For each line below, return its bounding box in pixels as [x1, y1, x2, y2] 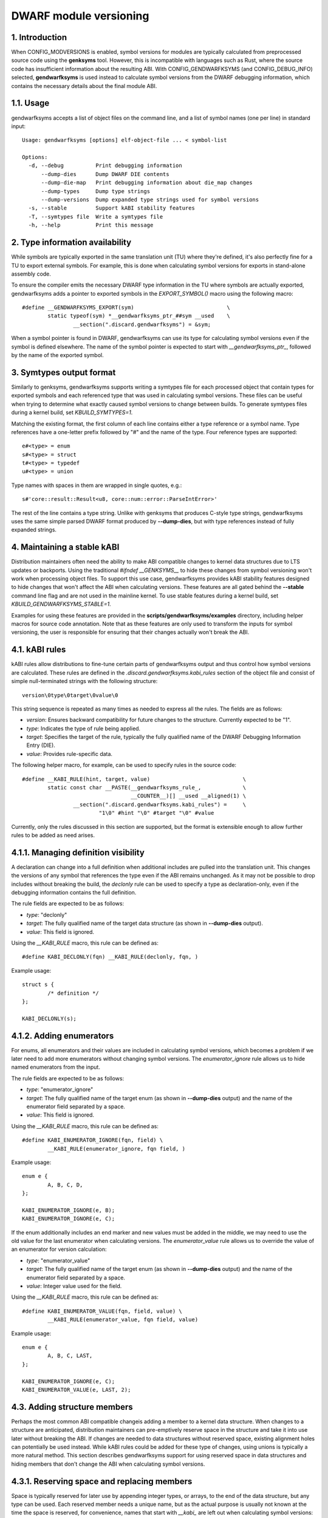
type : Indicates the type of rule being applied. [26, 724, 141, 732]
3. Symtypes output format [11, 367, 116, 378]
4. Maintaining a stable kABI [11, 542, 120, 553]
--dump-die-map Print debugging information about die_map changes [41, 179, 253, 186]
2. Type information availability [11, 237, 132, 248]
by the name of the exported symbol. [11, 352, 104, 359]
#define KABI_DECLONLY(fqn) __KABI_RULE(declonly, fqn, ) [22, 953, 199, 961]
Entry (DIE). [26, 741, 56, 749]
